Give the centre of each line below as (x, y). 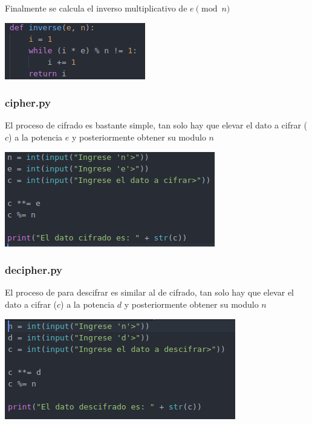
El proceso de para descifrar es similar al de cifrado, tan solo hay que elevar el (149, 292)
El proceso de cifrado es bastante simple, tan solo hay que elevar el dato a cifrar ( (156, 125)
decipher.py (34, 270)
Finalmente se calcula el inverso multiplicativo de (96, 8)
